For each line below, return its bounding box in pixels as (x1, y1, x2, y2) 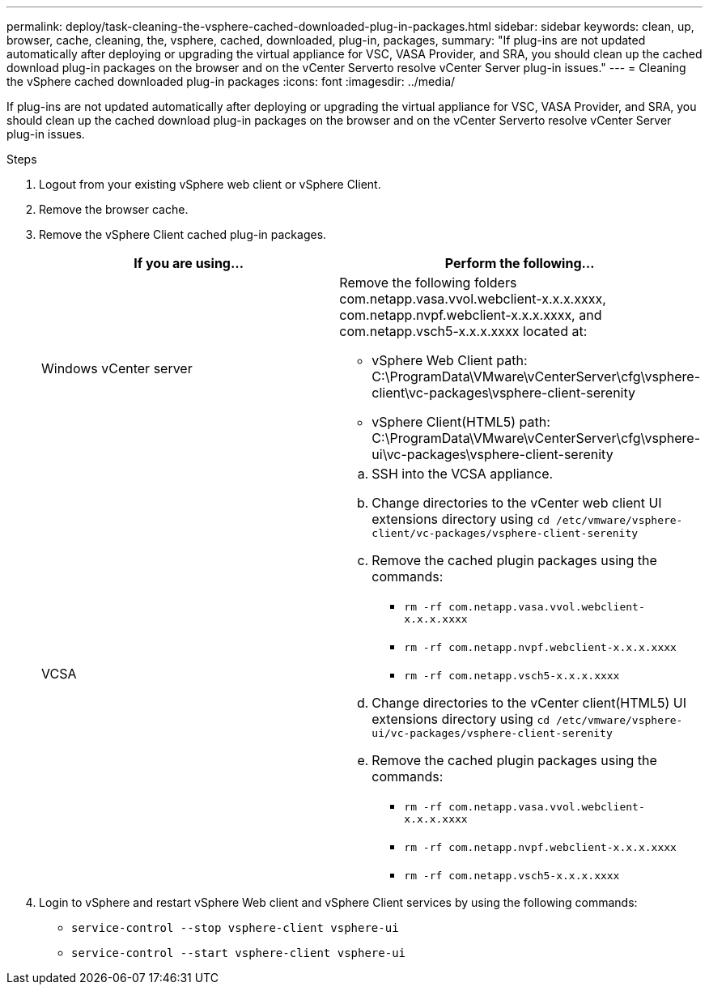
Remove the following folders (339, 274, 517, 291)
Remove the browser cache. (39, 202, 189, 216)
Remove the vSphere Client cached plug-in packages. (39, 228, 327, 241)
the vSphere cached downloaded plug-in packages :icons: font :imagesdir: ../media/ (6, 74, 456, 88)
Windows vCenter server (41, 360, 193, 376)
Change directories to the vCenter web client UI (371, 495, 662, 511)
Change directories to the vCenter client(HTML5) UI (371, 695, 687, 711)
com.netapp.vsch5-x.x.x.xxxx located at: (339, 323, 588, 339)
